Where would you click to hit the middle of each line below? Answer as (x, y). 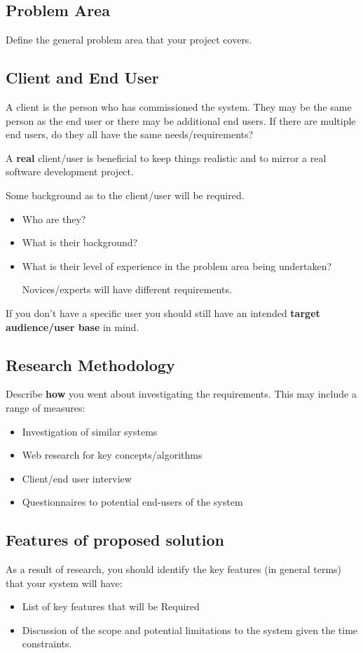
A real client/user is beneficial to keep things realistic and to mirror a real (166, 157)
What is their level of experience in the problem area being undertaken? (177, 265)
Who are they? (54, 218)
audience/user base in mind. (73, 326)
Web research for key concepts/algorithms (112, 455)
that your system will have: (64, 583)
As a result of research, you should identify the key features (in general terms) (174, 569)
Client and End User (82, 78)
